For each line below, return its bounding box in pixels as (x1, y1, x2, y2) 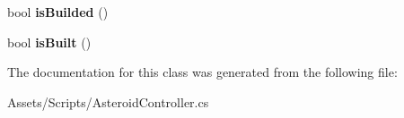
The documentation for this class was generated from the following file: (7, 63, 398, 81)
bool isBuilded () (7, 3, 109, 21)
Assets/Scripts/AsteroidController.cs (7, 92, 209, 111)
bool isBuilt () (7, 32, 92, 51)
